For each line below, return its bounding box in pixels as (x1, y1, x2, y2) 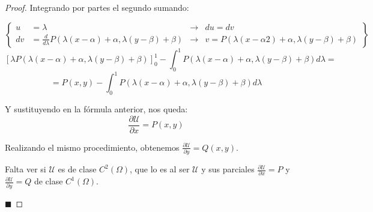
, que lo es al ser (130, 163, 190, 175)
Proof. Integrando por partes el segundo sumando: (5, 1, 189, 13)
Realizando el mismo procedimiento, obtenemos (5, 141, 180, 153)
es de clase (58, 163, 97, 175)
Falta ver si (5, 163, 46, 175)
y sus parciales (201, 163, 255, 175)
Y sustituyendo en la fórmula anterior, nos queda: (5, 103, 188, 115)
